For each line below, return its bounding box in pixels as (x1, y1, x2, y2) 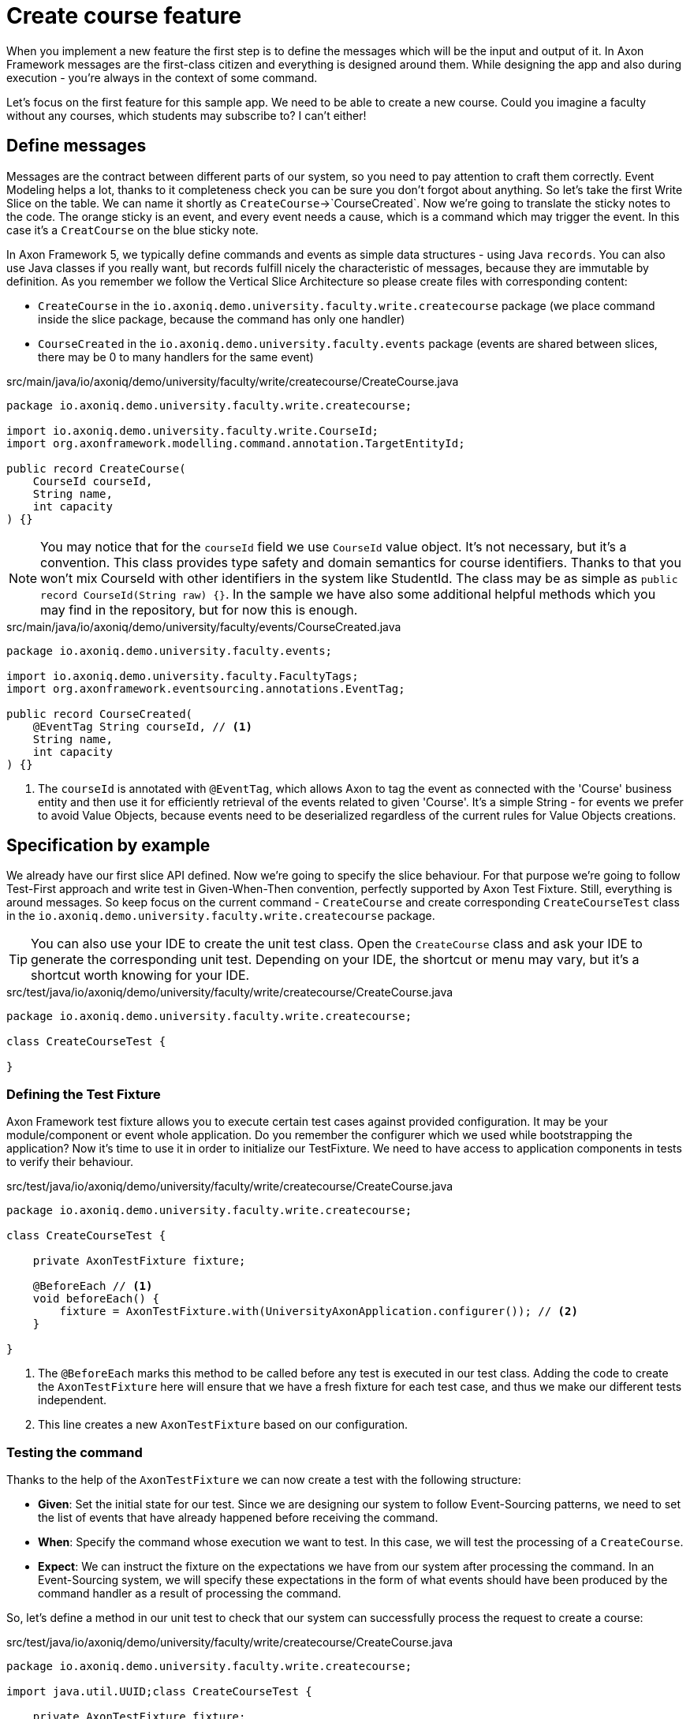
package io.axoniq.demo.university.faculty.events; (6, 644, 333, 657)
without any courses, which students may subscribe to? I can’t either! (6, 108, 367, 122)
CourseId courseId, (32, 474, 153, 488)
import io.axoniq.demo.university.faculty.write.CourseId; (6, 424, 379, 437)
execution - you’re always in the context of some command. (6, 70, 318, 84)
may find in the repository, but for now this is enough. (40, 601, 358, 618)
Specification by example (6, 835, 211, 856)
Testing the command (6, 1444, 143, 1460)
